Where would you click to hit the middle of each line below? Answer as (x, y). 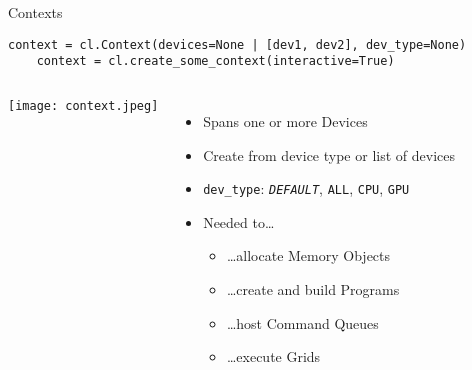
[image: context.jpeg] (83, 105)
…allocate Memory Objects (308, 255)
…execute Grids (273, 356)
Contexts (35, 12)
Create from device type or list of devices (329, 154)
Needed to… (239, 221)
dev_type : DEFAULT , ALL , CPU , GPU (306, 188)
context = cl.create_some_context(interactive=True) (215, 61)
